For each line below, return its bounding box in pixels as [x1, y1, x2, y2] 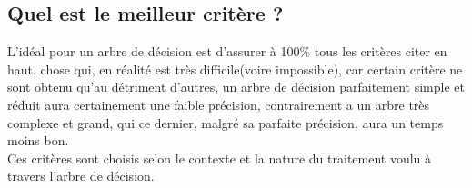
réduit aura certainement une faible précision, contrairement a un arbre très [7, 94, 430, 114]
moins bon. [7, 131, 69, 150]
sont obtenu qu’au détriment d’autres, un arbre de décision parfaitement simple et [7, 77, 465, 96]
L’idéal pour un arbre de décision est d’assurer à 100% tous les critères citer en [7, 42, 447, 61]
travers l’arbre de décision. [7, 166, 155, 185]
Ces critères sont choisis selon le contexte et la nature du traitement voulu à [7, 148, 432, 167]
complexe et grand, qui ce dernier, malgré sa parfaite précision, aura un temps [7, 113, 444, 132]
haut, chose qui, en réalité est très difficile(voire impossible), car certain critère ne [7, 59, 463, 78]
